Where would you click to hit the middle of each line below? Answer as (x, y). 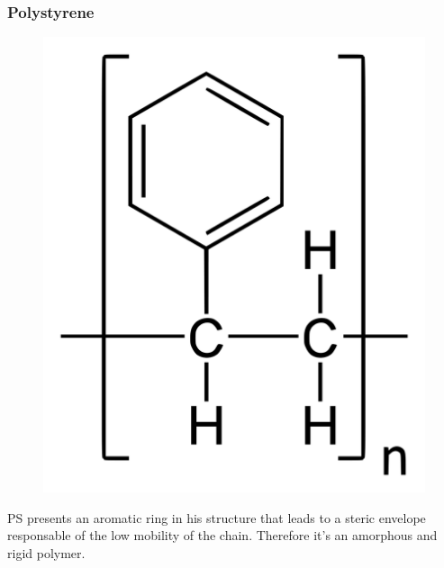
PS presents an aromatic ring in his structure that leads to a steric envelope (217, 517)
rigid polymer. (46, 553)
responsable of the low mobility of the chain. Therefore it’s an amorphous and (222, 535)
